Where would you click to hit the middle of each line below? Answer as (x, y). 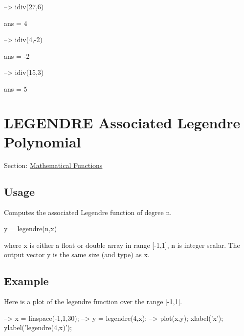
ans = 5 (16, 88)
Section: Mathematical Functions (53, 165)
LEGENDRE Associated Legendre (122, 122)
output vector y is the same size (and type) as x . (77, 254)
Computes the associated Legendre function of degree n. (88, 212)
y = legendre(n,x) (31, 228)
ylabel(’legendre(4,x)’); (38, 327)
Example (26, 281)
